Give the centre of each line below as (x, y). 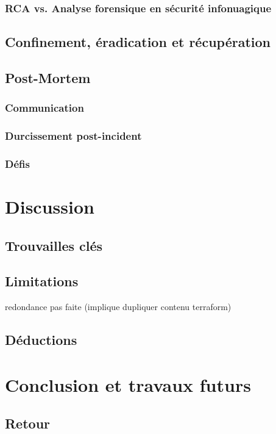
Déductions (41, 340)
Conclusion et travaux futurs (128, 384)
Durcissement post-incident (73, 136)
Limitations (42, 281)
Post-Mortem (48, 78)
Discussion (50, 207)
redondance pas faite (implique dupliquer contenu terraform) (118, 307)
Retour (28, 423)
